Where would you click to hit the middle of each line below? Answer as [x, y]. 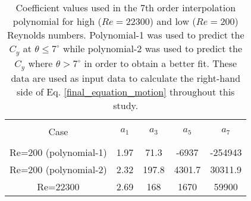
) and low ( [173, 21]
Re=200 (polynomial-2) [58, 169]
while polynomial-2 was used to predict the [152, 48]
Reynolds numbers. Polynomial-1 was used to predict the [125, 35]
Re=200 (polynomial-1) [58, 152]
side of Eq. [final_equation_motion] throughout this [126, 91]
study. [126, 105]
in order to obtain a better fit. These [161, 63]
